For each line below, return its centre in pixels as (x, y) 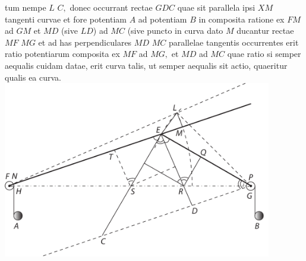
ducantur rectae (265, 31)
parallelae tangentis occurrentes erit (234, 42)
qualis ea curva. (33, 77)
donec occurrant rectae (111, 7)
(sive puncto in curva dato (175, 31)
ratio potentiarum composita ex (62, 54)
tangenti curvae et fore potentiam (66, 19)
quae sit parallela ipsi (216, 7)
